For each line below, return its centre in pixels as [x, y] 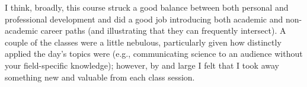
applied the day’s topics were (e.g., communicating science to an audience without [154, 54]
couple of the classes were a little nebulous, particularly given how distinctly [143, 42]
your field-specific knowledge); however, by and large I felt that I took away [142, 65]
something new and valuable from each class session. [100, 77]
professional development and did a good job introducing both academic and [144, 19]
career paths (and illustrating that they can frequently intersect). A [163, 30]
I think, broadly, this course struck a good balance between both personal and [147, 7]
